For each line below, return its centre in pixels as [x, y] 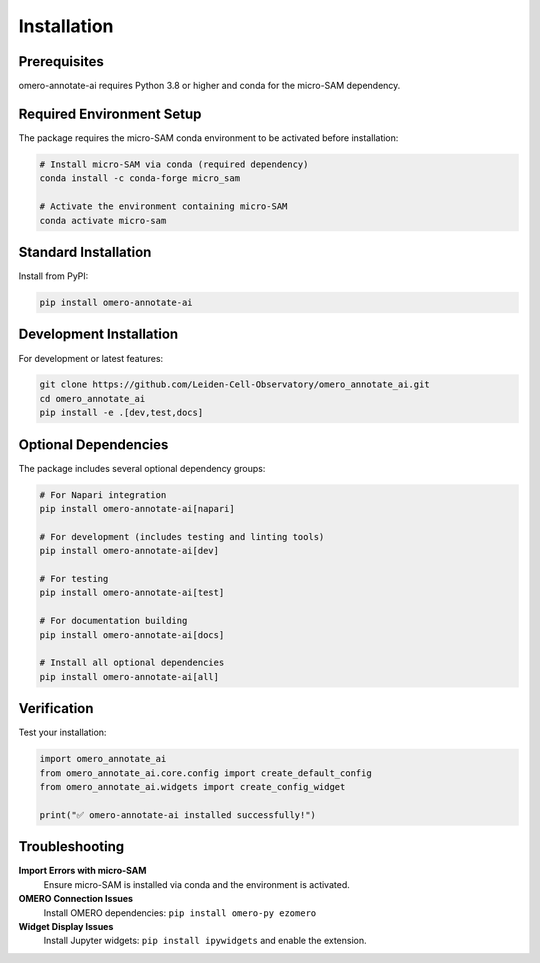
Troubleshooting [71, 846]
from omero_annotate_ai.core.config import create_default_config [205, 773]
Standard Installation [85, 251]
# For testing [74, 579]
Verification [56, 708]
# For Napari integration [103, 494]
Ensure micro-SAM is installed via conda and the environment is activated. [196, 884]
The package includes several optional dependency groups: [142, 468]
